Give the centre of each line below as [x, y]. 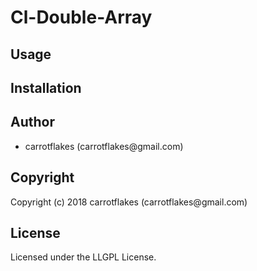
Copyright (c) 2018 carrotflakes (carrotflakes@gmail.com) [129, 202]
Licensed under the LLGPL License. [83, 257]
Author [32, 122]
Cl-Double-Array [81, 17]
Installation [46, 87]
